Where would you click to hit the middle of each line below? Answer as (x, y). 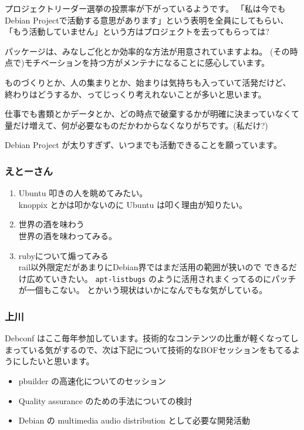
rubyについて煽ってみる (63, 255)
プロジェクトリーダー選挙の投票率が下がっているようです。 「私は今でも (145, 8)
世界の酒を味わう (51, 224)
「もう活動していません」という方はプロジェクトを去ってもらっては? (137, 31)
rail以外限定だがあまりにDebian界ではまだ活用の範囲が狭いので (140, 267)
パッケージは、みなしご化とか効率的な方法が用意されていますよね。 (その (147, 51)
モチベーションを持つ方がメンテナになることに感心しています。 (147, 63)
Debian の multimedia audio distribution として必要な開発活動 (134, 420)
